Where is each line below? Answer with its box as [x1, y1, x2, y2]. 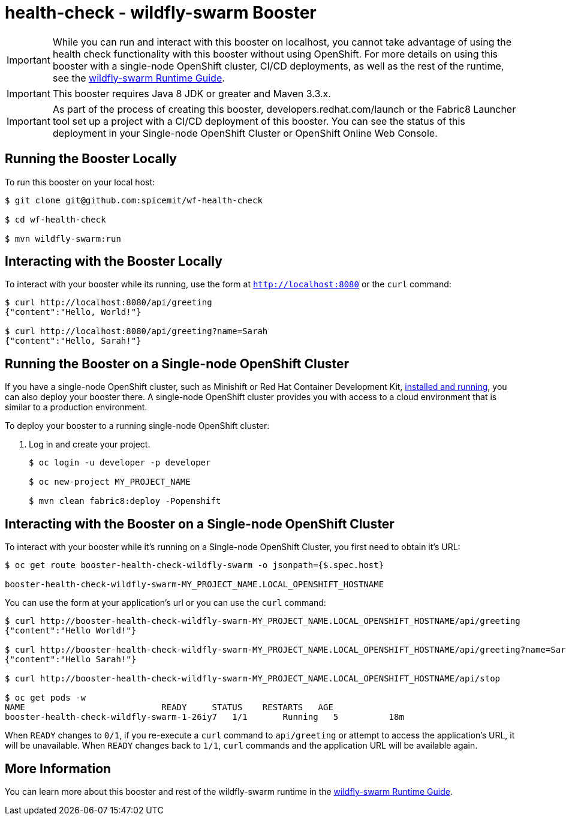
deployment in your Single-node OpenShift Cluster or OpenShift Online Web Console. [52, 127, 438, 139]
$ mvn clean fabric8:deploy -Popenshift [29, 496, 221, 506]
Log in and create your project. [29, 439, 150, 450]
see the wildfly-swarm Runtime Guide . [52, 71, 225, 84]
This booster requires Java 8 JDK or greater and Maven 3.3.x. [52, 87, 331, 100]
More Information [5, 761, 112, 776]
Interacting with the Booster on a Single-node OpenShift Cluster [5, 516, 395, 531]
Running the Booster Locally [5, 151, 177, 167]
